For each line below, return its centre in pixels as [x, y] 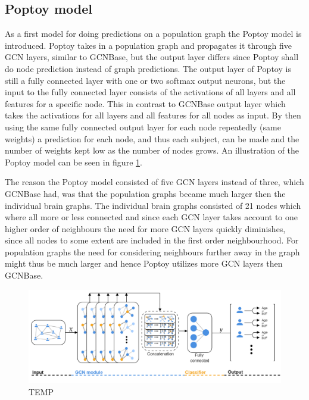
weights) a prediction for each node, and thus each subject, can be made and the [152, 138]
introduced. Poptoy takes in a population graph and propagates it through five [149, 45]
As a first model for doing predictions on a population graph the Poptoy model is [153, 34]
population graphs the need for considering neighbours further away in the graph [152, 251]
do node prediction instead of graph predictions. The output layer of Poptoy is [148, 68]
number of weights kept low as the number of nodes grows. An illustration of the [152, 150]
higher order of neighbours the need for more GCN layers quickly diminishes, [145, 228]
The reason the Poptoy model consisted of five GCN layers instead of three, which [154, 182]
